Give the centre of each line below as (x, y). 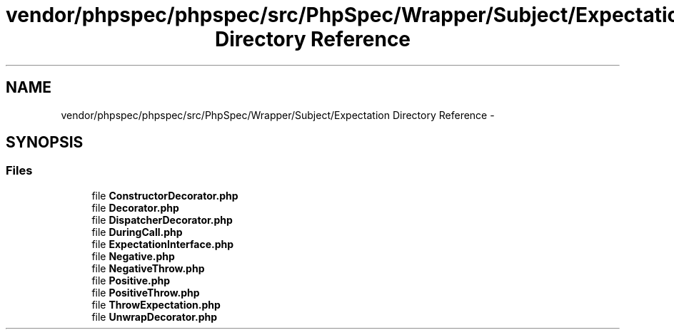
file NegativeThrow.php (148, 268)
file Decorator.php (135, 207)
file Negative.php (133, 256)
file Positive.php (131, 280)
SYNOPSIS (45, 143)
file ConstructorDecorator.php (165, 195)
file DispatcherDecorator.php (162, 220)
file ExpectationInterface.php (163, 244)
